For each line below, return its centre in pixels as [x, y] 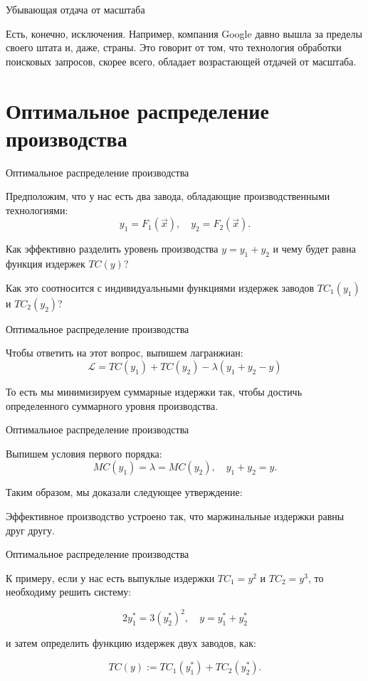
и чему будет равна [314, 249]
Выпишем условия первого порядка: [84, 453]
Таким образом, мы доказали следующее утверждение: [124, 492]
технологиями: [37, 210]
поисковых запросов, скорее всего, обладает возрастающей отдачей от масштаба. [181, 61]
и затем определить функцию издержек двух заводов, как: [131, 643]
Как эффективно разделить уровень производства [112, 249]
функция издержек [46, 264]
